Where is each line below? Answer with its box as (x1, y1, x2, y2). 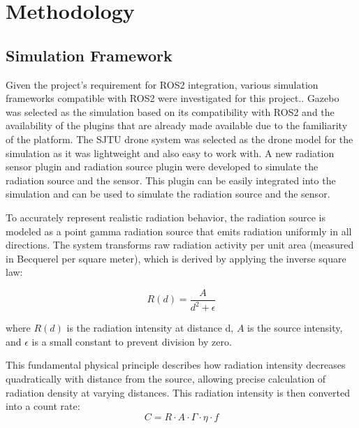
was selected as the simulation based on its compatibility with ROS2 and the (6, 104, 335, 119)
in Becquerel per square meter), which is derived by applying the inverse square (6, 251, 346, 265)
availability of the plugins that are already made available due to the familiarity (6, 118, 348, 133)
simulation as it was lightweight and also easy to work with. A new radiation (6, 145, 335, 160)
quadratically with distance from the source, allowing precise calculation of (6, 371, 326, 386)
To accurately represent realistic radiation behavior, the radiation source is (6, 209, 325, 224)
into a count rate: (6, 399, 80, 413)
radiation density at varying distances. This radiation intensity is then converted (6, 385, 350, 399)
